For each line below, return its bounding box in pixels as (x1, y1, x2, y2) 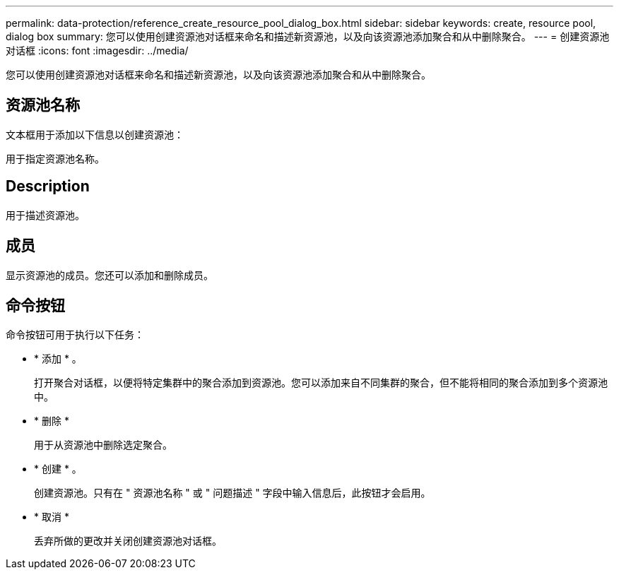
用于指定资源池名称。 (6, 152, 105, 165)
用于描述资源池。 (6, 208, 85, 221)
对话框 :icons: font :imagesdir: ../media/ (6, 45, 189, 57)
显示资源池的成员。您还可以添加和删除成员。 (6, 268, 213, 281)
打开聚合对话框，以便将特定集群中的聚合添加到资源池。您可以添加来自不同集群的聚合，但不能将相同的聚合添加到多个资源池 (34, 377, 608, 389)
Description (6, 177, 90, 196)
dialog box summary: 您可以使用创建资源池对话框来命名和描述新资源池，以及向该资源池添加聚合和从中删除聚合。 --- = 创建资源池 (6, 30, 610, 42)
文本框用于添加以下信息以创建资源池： (6, 128, 184, 141)
